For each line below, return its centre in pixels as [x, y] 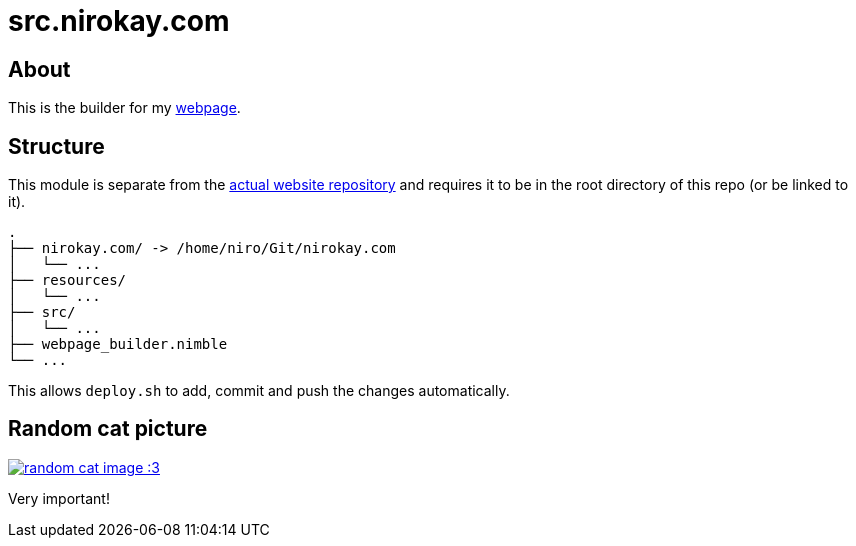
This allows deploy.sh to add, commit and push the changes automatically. [259, 391]
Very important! [59, 498]
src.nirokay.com [119, 21]
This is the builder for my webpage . [124, 108]
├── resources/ [67, 280]
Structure [56, 146]
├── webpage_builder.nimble [118, 344]
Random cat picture [108, 429]
